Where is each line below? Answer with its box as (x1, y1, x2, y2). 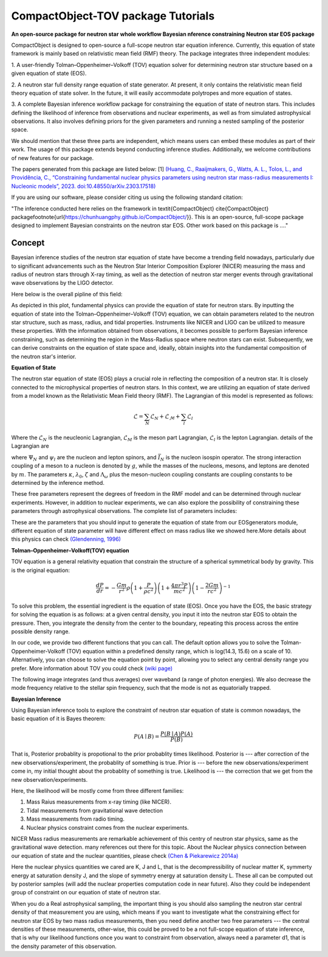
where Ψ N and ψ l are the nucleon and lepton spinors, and (11, 453, 157, 462)
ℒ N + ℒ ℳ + (150, 413, 180, 422)
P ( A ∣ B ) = (134, 733, 160, 740)
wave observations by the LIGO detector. (11, 279, 114, 287)
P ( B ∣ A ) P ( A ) (160, 730, 193, 737)
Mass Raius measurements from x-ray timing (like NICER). (26, 798, 171, 806)
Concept (11, 238, 45, 248)
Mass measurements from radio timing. (26, 815, 125, 823)
